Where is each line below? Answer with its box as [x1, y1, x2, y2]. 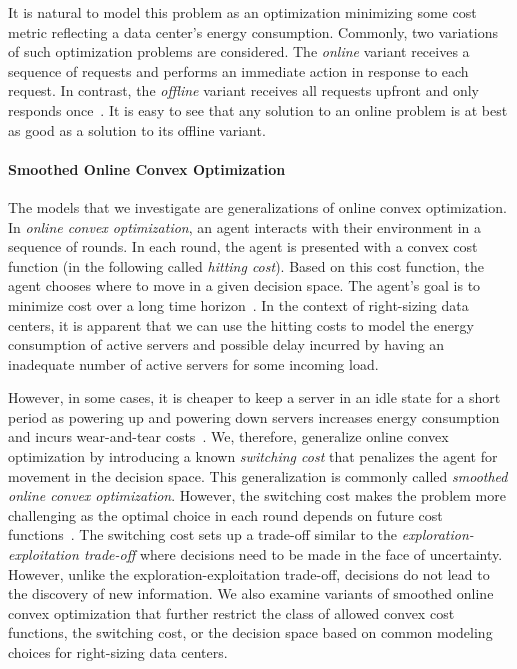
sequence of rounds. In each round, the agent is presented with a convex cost [8, 236, 478, 257]
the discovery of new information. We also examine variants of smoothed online [8, 583, 494, 604]
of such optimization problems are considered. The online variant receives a [8, 41, 470, 62]
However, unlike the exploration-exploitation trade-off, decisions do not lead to [8, 563, 490, 584]
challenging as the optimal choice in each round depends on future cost [8, 504, 443, 525]
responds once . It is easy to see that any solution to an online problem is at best [8, 99, 508, 120]
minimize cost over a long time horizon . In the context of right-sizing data [8, 294, 469, 315]
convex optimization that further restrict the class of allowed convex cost [8, 602, 455, 623]
